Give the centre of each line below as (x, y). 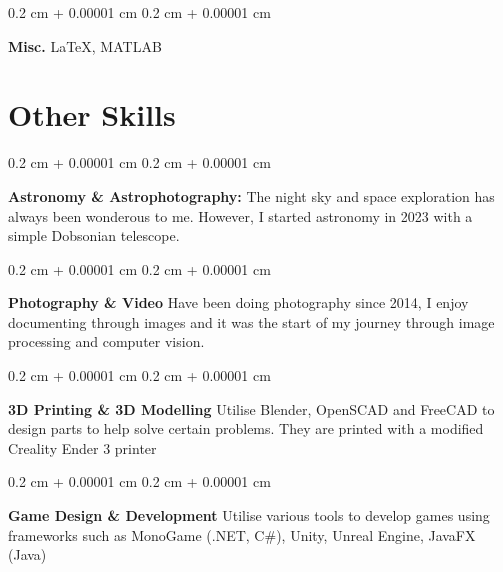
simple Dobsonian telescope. (94, 235)
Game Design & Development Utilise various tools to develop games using (249, 515)
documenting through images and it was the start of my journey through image (251, 321)
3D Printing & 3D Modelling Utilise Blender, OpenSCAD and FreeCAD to (251, 408)
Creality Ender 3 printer (82, 447)
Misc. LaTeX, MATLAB (85, 45)
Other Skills (92, 114)
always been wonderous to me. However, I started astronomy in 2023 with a (240, 215)
